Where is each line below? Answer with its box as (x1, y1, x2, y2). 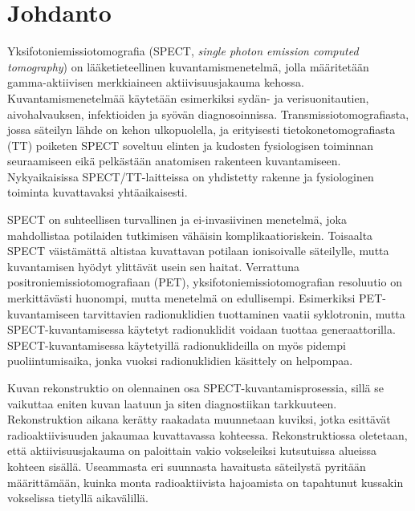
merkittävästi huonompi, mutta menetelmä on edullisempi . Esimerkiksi (7, 290, 356, 306)
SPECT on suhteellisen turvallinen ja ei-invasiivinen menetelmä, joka (7, 211, 348, 228)
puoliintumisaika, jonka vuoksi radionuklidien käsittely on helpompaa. (7, 352, 353, 369)
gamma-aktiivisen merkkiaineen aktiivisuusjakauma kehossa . (7, 74, 304, 91)
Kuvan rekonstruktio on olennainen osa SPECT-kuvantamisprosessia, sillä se (7, 379, 384, 395)
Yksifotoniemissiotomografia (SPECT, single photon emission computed (7, 43, 359, 59)
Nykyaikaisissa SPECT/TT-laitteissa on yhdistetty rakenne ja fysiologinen (7, 168, 374, 185)
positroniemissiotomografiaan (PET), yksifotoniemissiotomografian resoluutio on (7, 274, 402, 290)
